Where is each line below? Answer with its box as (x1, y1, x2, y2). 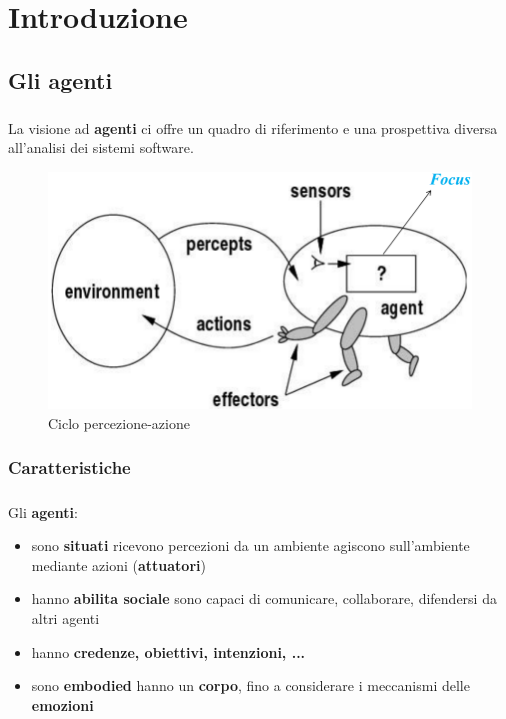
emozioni (31, 694, 94, 715)
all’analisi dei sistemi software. (8, 137, 194, 158)
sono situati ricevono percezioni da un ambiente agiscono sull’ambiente (31, 535, 470, 556)
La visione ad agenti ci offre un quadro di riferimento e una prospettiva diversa (8, 117, 498, 138)
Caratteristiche (8, 455, 131, 480)
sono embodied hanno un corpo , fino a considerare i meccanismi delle (31, 675, 470, 696)
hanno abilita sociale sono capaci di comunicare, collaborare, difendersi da (31, 588, 497, 609)
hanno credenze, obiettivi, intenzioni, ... (31, 641, 306, 662)
